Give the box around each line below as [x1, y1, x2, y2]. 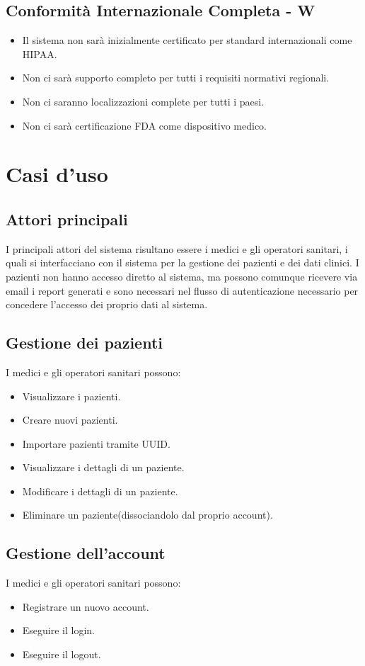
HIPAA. [22, 46, 57, 61]
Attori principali [6, 208, 128, 230]
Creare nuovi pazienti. [22, 412, 118, 427]
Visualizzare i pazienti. [22, 388, 121, 403]
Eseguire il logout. [22, 647, 101, 662]
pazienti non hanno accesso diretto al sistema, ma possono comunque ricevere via [6, 269, 358, 283]
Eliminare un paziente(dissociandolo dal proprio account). [22, 507, 273, 522]
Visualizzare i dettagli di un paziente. [22, 460, 185, 475]
